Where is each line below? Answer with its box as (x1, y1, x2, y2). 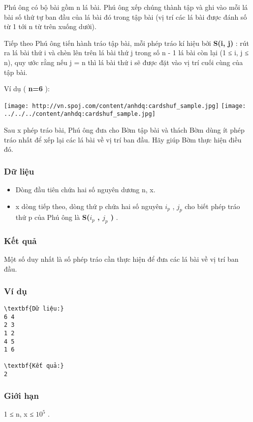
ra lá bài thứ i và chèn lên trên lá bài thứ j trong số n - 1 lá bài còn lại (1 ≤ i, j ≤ (4, 47, 249, 58)
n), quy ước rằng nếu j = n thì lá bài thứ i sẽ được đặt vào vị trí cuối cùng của (4, 57, 243, 67)
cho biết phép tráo (185, 201, 240, 211)
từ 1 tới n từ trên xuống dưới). (4, 21, 96, 32)
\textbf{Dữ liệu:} (4, 305, 64, 312)
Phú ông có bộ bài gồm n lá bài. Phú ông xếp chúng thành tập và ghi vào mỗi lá (4, 2, 248, 12)
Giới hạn (4, 389, 39, 401)
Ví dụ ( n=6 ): (4, 83, 50, 94)
